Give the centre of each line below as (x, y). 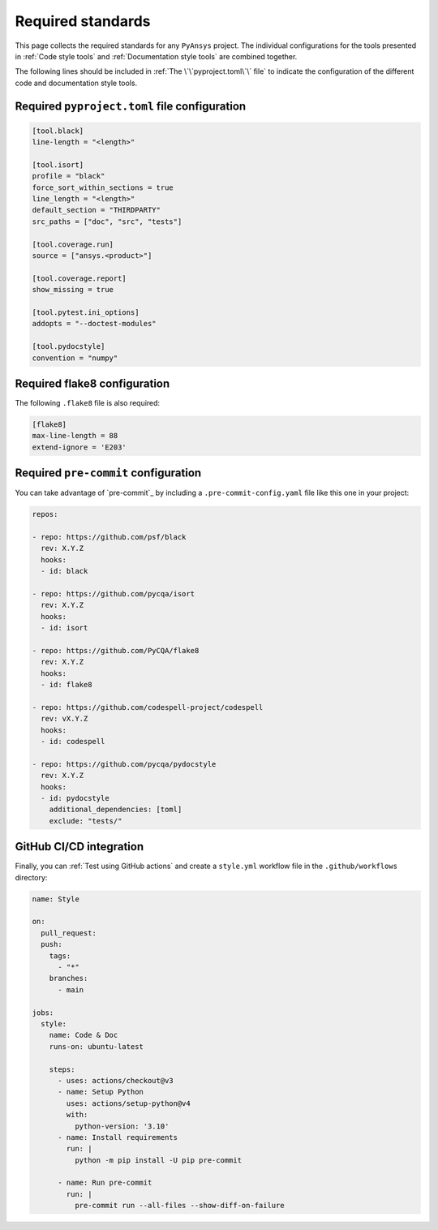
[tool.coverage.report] (79, 278)
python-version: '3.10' (122, 1126)
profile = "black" (69, 176)
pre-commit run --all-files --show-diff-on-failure (179, 1206)
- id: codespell (73, 742)
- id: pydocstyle (75, 798)
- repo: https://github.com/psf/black (109, 537)
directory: (31, 877)
